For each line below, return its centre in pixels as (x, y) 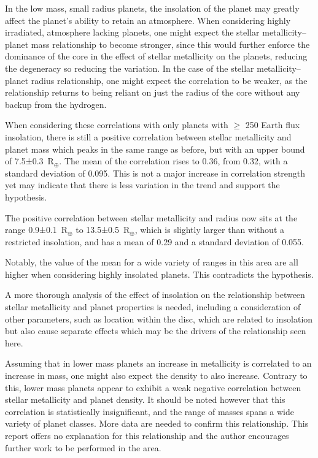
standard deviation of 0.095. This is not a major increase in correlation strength (155, 173)
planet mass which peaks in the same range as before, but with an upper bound (155, 149)
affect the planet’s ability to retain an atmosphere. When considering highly (148, 20)
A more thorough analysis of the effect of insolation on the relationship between (155, 295)
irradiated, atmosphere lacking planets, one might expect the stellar (132, 32)
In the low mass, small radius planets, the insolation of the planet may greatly (152, 8)
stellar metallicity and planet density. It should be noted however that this (145, 399)
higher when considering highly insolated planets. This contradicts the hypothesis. (159, 274)
